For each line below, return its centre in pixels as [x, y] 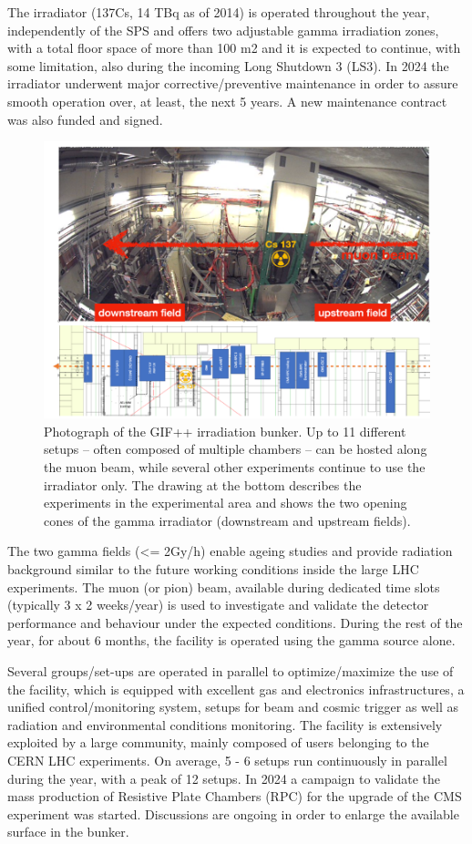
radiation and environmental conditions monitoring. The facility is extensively [225, 724]
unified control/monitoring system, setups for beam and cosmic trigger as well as [233, 707]
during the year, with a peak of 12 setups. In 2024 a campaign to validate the [224, 778]
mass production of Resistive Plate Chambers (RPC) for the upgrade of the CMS [235, 796]
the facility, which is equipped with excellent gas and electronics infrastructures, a [236, 689]
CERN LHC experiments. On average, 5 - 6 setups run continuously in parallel [227, 760]
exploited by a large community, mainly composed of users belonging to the [218, 742]
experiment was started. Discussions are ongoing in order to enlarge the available [233, 813]
